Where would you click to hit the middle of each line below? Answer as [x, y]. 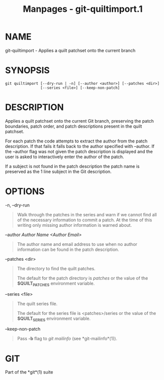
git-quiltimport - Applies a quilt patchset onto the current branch [70, 50]
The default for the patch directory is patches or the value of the [82, 278]
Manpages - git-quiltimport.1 [83, 9]
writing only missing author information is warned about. [74, 225]
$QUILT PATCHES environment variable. [56, 284]
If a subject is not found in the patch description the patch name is [72, 166]
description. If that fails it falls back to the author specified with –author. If [80, 146]
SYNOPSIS [28, 70]
